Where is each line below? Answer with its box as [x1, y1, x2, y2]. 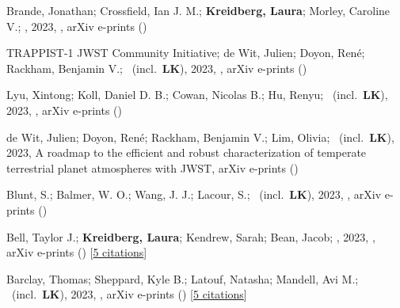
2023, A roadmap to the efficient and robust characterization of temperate [6, 144, 367, 161]
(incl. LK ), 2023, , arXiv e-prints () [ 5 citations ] [11, 286, 247, 302]
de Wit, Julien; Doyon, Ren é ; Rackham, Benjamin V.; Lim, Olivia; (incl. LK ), [6, 128, 394, 145]
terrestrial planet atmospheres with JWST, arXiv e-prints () [6, 159, 299, 176]
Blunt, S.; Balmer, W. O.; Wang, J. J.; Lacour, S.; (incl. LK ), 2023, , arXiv [6, 186, 382, 203]
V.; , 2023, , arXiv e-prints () [6, 17, 147, 34]
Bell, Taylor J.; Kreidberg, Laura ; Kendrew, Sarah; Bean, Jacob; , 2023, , [6, 228, 375, 245]
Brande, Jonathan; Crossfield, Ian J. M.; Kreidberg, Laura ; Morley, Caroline [6, 2, 390, 18]
